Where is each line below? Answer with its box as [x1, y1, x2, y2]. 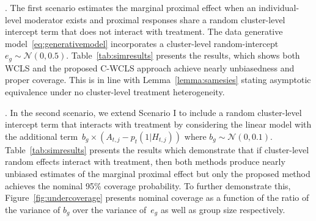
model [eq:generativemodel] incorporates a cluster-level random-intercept [5, 37, 279, 49]
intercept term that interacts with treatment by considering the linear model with [5, 118, 312, 131]
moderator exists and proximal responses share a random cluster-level [24, 13, 285, 26]
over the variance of [73, 203, 147, 216]
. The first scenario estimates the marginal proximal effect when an [5, 1, 256, 13]
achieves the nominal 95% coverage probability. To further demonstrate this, [5, 179, 291, 192]
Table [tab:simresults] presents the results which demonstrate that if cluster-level [5, 143, 309, 156]
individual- [259, 1, 299, 13]
